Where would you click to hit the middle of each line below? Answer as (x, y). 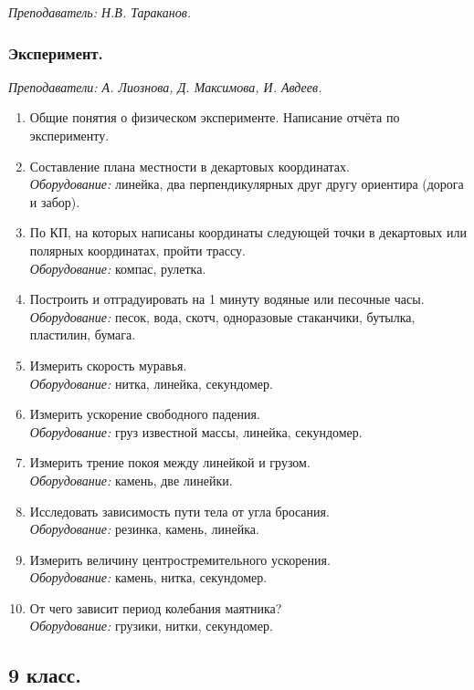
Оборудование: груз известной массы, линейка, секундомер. (196, 431)
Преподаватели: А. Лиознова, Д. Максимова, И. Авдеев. (165, 86)
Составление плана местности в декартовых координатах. (190, 166)
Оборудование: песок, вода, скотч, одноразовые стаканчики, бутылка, (222, 316)
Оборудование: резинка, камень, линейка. (144, 529)
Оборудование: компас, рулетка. (118, 268)
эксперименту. (69, 135)
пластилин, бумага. (83, 335)
